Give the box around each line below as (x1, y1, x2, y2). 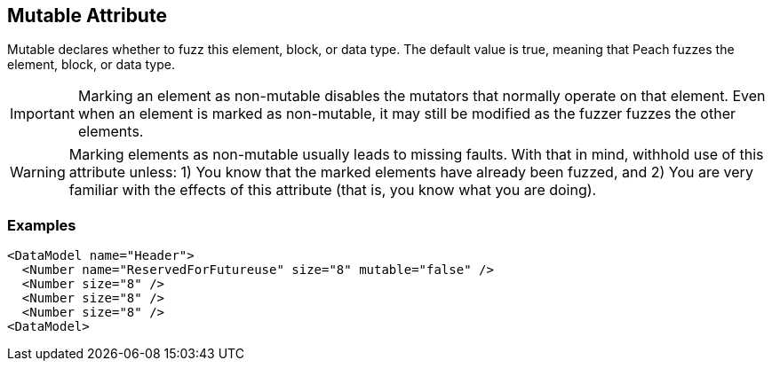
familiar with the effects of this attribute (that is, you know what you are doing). (68, 181, 597, 200)
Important (10, 105, 75, 123)
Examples (7, 215, 76, 234)
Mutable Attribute (7, 4, 167, 27)
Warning (10, 163, 66, 182)
